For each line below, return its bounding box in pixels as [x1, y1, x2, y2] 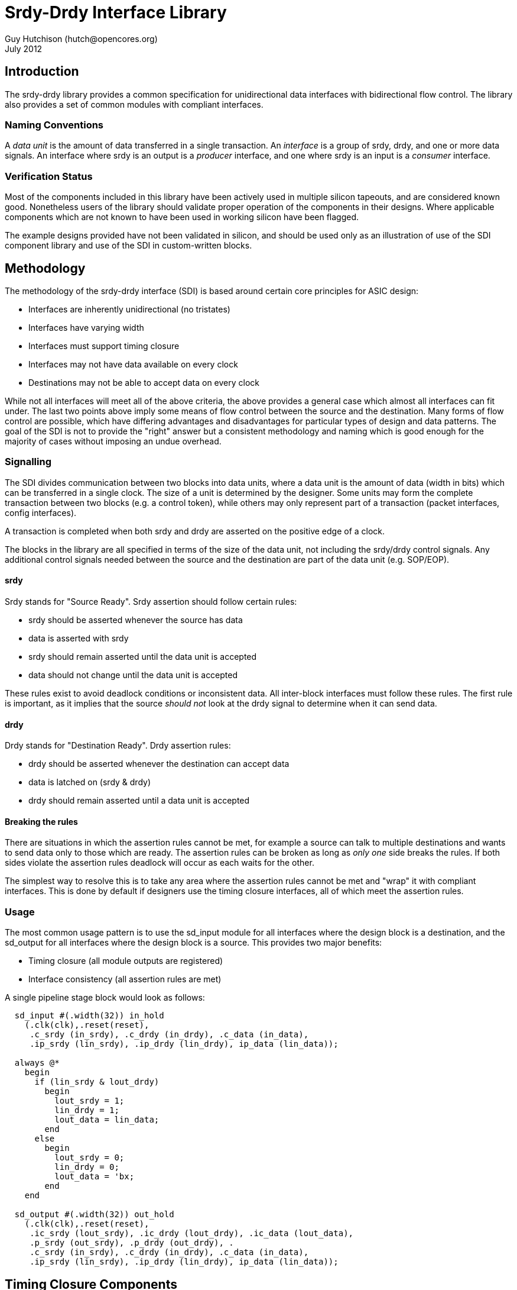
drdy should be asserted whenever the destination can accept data [28, 759, 290, 769]
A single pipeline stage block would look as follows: [5, 992, 205, 1003]
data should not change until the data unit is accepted [28, 669, 238, 680]
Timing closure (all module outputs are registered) [28, 956, 223, 966]
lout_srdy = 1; [54, 1096, 125, 1106]
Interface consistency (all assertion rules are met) [28, 974, 222, 985]
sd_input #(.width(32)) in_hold [14, 1011, 164, 1021]
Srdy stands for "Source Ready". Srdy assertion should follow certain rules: [5, 596, 297, 607]
